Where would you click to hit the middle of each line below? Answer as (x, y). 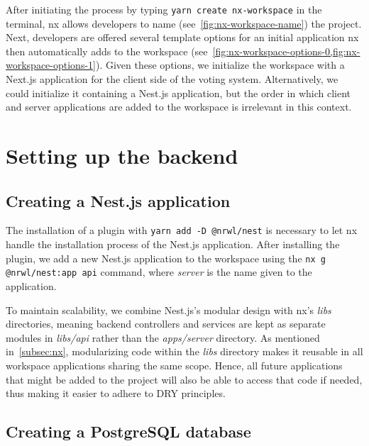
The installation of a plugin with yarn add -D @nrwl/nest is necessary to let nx (182, 230)
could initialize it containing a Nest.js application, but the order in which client (178, 93)
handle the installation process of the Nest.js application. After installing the (173, 244)
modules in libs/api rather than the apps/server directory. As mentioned (163, 337)
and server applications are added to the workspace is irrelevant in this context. (179, 107)
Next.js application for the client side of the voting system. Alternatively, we (172, 79)
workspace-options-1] (51, 65)
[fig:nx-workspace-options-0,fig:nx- (286, 51)
